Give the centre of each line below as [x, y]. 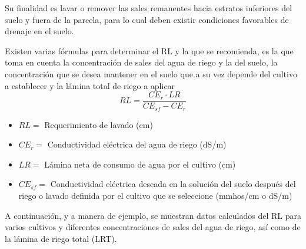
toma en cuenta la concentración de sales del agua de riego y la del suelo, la [141, 62]
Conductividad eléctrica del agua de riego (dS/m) [137, 144]
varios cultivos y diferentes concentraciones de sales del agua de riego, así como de [153, 227]
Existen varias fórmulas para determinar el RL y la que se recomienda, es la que [149, 50]
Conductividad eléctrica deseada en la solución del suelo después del [173, 184]
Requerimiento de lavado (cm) [99, 124]
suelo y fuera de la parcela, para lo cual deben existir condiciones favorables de [147, 19]
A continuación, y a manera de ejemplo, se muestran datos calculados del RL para [153, 215]
